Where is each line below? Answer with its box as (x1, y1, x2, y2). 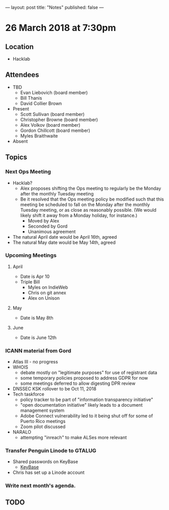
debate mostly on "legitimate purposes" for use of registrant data (20, 370, 157, 376)
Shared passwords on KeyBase (12, 459, 78, 465)
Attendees (5, 71, 39, 79)
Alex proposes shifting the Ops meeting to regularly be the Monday (20, 185, 161, 191)
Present (12, 105, 30, 111)
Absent (12, 138, 28, 144)
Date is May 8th (20, 315, 53, 321)
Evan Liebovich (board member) (20, 89, 88, 96)
